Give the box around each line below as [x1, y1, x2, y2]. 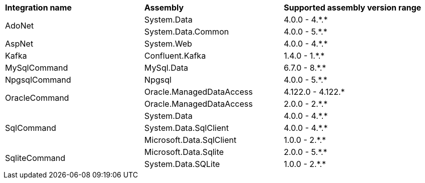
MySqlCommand [5, 63, 68, 73]
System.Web [144, 39, 192, 49]
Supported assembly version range [284, 3, 421, 13]
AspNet [5, 39, 33, 49]
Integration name [5, 3, 72, 13]
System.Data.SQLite [144, 159, 220, 169]
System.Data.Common [144, 27, 229, 37]
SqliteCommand [5, 153, 65, 163]
